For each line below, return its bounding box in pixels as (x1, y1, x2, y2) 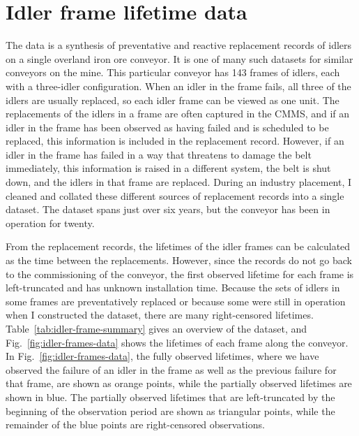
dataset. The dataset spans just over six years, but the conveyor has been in (6, 202, 330, 217)
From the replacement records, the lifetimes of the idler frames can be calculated (6, 239, 351, 254)
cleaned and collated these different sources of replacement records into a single (6, 188, 344, 203)
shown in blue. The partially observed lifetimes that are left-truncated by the (6, 389, 335, 404)
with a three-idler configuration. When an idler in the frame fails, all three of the (6, 78, 351, 93)
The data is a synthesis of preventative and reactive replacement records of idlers (6, 38, 352, 52)
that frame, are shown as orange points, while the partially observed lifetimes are (6, 376, 352, 391)
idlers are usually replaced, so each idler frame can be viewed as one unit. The (6, 92, 339, 107)
